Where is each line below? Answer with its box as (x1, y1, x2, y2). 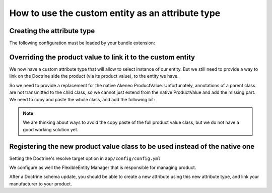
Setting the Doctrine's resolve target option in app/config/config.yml (9, 155, 161, 161)
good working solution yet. (23, 126, 79, 132)
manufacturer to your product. (9, 180, 73, 186)
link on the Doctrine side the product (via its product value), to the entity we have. (9, 73, 179, 79)
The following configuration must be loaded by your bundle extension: (9, 40, 155, 46)
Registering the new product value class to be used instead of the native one (9, 142, 254, 150)
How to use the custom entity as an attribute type (9, 8, 221, 19)
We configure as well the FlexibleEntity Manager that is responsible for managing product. (9, 164, 196, 170)
